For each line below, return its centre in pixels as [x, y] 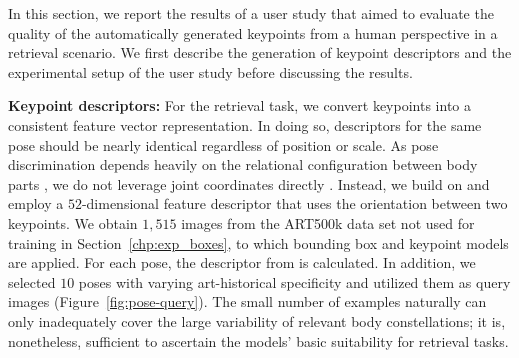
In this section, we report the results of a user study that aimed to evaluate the [251, 13]
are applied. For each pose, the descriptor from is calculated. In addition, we [242, 262]
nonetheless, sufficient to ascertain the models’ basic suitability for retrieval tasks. [258, 340]
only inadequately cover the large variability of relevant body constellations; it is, [257, 320]
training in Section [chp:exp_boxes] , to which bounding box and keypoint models [258, 242]
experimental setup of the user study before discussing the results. [210, 71]
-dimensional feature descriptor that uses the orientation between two [294, 203]
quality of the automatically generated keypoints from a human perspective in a [253, 32]
